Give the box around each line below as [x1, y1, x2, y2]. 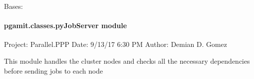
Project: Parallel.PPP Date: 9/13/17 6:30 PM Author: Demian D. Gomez [4, 39, 227, 49]
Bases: [4, 1, 23, 11]
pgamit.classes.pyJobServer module [4, 20, 127, 31]
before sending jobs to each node [4, 65, 103, 76]
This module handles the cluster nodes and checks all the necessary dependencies [4, 55, 250, 66]
